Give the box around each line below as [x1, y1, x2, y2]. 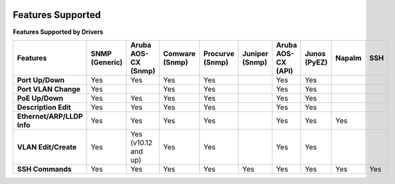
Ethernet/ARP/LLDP [17, 111, 83, 121]
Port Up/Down [17, 75, 65, 84]
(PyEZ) [304, 57, 328, 67]
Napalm [336, 53, 362, 62]
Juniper [242, 48, 269, 58]
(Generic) [91, 57, 123, 67]
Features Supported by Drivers [12, 28, 104, 36]
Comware [163, 48, 196, 58]
